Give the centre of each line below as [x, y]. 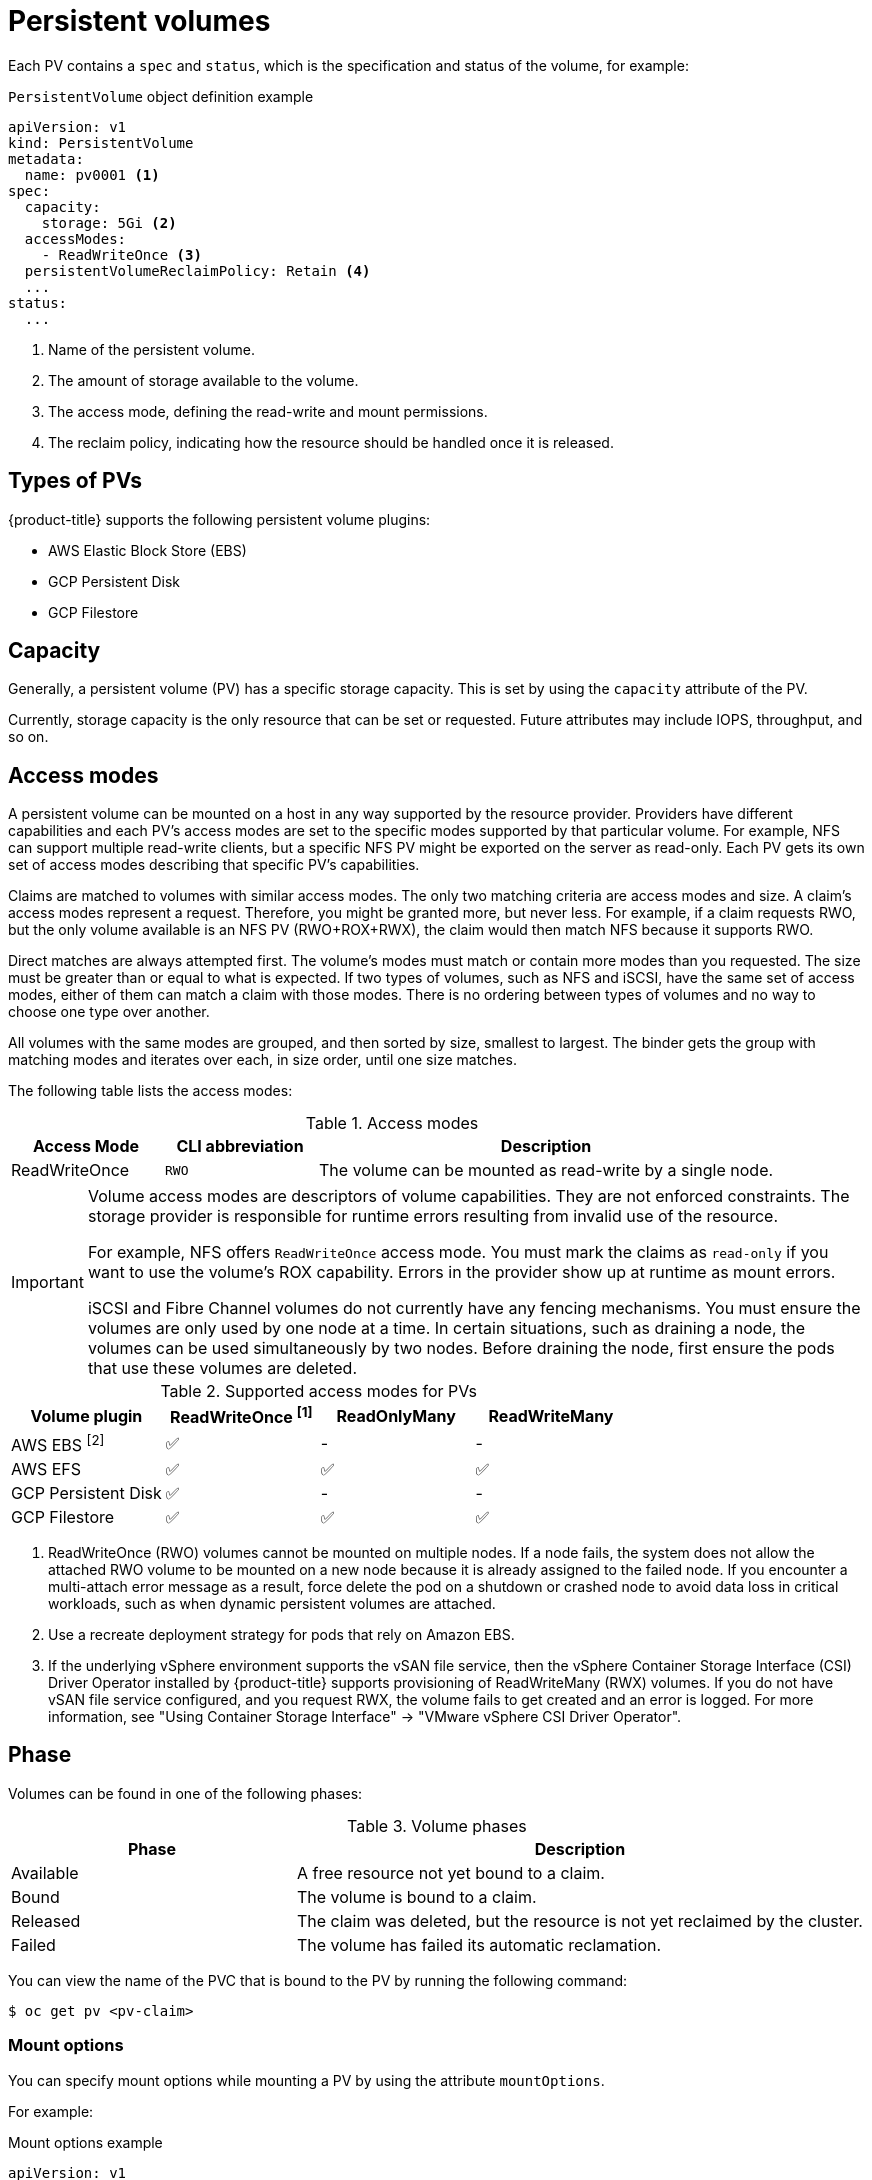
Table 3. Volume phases [437, 1825]
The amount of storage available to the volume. [203, 380]
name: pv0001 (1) [92, 174]
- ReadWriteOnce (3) [121, 254]
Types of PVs [75, 481]
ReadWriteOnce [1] [241, 1416]
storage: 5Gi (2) [109, 222]
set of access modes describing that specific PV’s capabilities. [214, 865]
